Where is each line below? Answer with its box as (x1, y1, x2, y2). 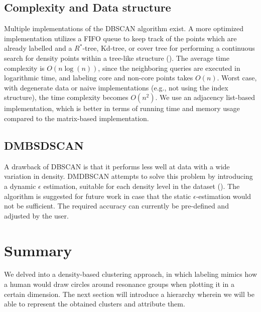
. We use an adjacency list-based (155, 92, 255, 102)
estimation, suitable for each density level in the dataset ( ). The (43, 180, 240, 191)
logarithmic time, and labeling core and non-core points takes (4, 72, 193, 83)
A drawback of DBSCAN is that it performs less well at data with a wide (4, 161, 230, 171)
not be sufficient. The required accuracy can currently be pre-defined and (4, 200, 229, 211)
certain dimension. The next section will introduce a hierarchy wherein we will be (4, 288, 254, 299)
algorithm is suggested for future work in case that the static (4, 190, 191, 201)
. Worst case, (217, 72, 257, 83)
